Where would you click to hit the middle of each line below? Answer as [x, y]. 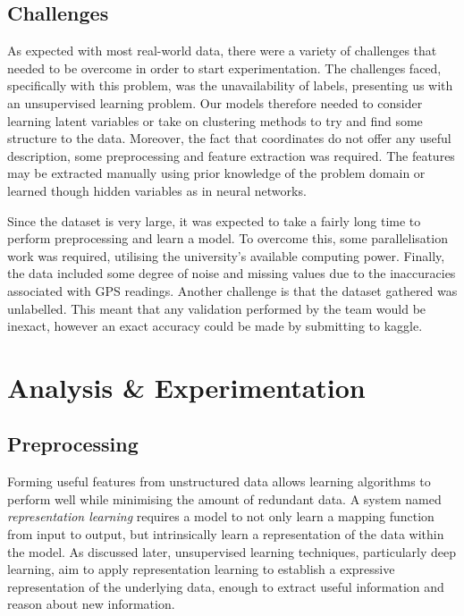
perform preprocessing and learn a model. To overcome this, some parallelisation [228, 238]
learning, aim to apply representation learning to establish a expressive [201, 569]
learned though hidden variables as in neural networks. [157, 190]
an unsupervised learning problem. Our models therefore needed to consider [215, 102]
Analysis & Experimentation [186, 387]
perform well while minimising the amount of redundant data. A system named [224, 498]
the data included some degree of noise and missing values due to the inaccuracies [232, 273]
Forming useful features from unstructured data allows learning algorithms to [219, 481]
